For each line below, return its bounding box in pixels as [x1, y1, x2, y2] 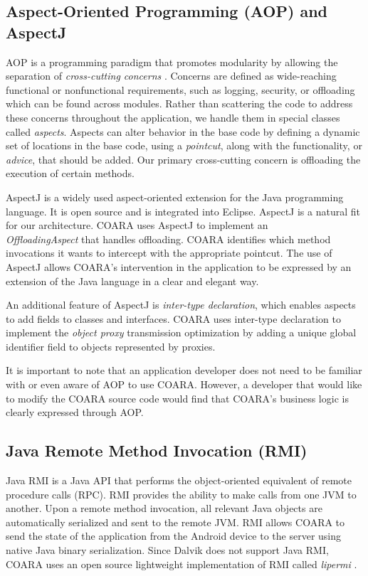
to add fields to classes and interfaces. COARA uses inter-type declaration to [6, 311, 341, 326]
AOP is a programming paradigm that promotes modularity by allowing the [6, 54, 338, 69]
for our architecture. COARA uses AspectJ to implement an [6, 218, 268, 233]
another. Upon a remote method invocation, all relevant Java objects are [6, 501, 322, 516]
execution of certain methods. [6, 166, 135, 181]
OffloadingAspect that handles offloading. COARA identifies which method [6, 231, 331, 246]
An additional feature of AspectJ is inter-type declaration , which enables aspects [6, 297, 356, 312]
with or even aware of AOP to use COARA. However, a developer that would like [6, 377, 362, 392]
